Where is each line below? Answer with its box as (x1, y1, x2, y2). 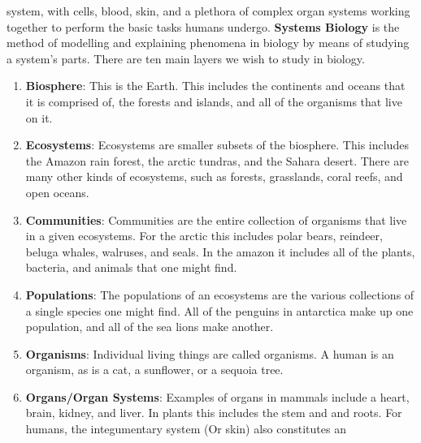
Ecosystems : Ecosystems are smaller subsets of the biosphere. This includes (25, 136, 409, 153)
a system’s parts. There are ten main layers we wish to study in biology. (7, 49, 365, 67)
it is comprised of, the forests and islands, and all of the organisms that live (25, 92, 402, 110)
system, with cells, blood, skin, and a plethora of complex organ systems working (7, 2, 410, 19)
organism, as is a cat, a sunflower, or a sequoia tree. (25, 361, 284, 378)
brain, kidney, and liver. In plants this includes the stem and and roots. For (25, 404, 402, 421)
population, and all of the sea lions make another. (25, 318, 274, 335)
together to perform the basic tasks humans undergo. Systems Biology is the (7, 18, 400, 35)
